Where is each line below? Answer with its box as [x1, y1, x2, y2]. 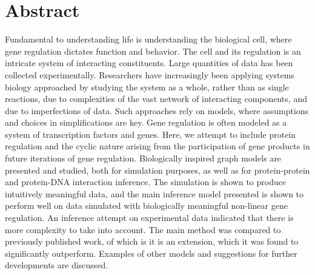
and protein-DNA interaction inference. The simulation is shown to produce [5, 175, 287, 188]
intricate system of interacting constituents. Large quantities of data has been [5, 56, 293, 69]
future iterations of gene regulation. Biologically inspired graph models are [5, 152, 282, 165]
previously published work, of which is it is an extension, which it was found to [5, 235, 299, 248]
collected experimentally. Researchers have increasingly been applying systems [5, 68, 294, 81]
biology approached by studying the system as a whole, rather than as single [5, 80, 289, 93]
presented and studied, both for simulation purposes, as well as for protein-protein [5, 163, 310, 176]
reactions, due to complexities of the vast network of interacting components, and [5, 92, 307, 105]
